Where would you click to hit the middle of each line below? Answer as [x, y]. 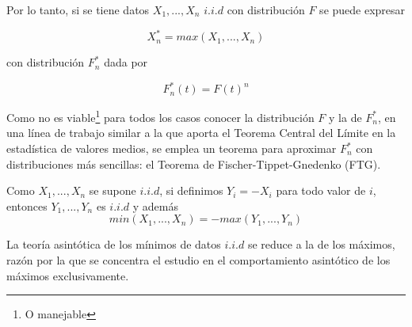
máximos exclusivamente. [68, 275]
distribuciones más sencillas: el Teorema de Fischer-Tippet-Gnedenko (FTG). [194, 163]
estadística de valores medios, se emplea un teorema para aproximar [172, 148]
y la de [345, 117]
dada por [126, 62]
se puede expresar [362, 10]
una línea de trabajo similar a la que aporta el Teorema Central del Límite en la [201, 133]
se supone [113, 190]
